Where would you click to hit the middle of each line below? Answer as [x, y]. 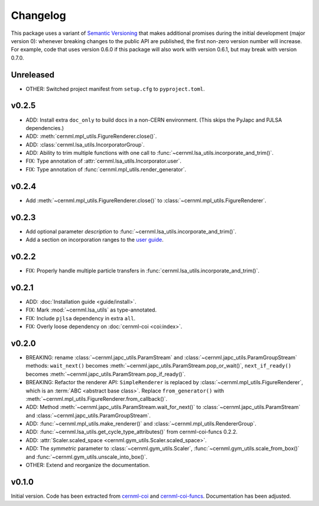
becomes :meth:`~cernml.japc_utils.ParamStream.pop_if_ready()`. [106, 374]
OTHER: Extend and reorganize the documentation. [88, 465]
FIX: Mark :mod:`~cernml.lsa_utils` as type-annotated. [91, 310]
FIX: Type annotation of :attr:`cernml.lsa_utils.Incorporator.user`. [104, 161]
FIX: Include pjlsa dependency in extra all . [81, 318]
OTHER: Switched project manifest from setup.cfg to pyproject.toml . [115, 89]
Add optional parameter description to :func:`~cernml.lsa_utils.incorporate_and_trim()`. [131, 231]
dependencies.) [45, 128]
